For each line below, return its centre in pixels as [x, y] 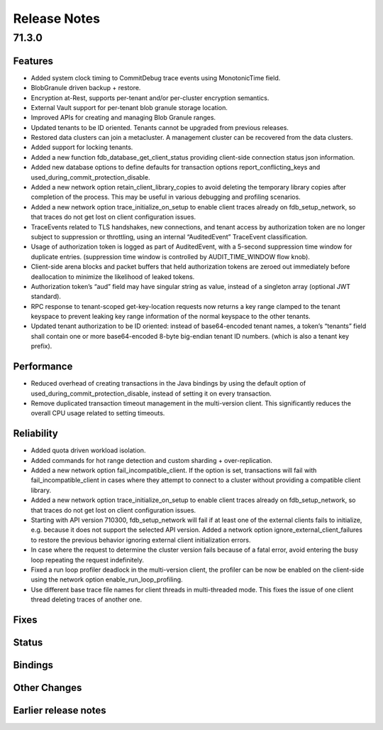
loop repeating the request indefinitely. [88, 560]
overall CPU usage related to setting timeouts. [98, 413]
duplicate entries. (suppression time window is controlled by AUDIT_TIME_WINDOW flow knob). [170, 256]
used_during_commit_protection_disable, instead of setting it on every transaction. [151, 393]
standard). [46, 296]
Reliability [35, 434]
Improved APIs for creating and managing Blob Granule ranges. [123, 118]
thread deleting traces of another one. [86, 599]
